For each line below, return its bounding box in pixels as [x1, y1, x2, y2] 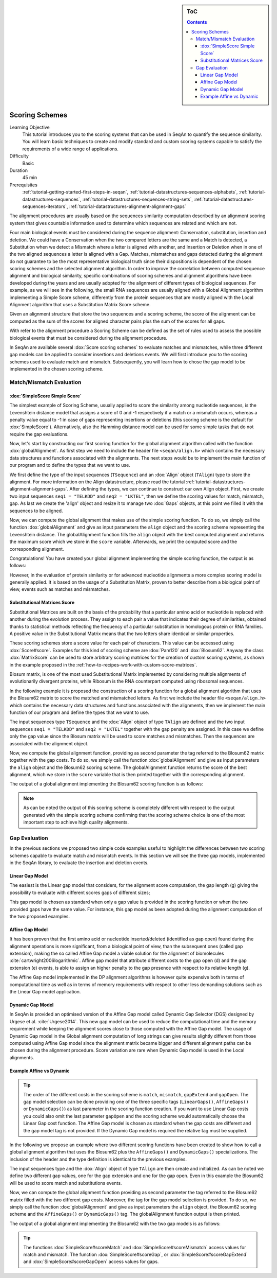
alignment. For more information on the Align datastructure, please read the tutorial [9, 479, 185, 485]
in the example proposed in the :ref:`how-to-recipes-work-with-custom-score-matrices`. [9, 661, 197, 668]
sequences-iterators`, [22, 203, 69, 209]
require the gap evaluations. [9, 431, 69, 437]
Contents [187, 19, 207, 25]
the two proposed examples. [9, 913, 70, 919]
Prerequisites [9, 182, 38, 188]
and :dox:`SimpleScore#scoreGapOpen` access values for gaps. [23, 1258, 159, 1265]
